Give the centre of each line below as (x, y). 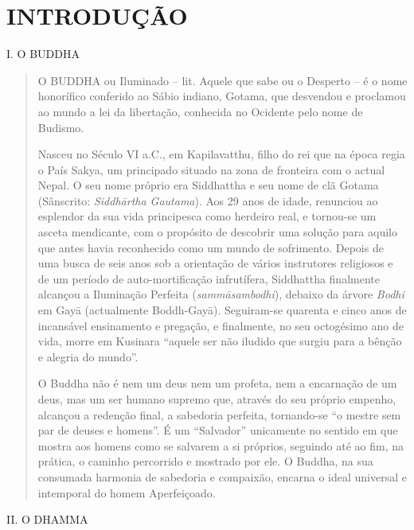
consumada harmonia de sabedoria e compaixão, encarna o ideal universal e (222, 476)
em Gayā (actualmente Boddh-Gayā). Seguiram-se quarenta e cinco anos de (222, 310)
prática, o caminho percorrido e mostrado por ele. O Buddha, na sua (205, 461)
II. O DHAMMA (47, 519)
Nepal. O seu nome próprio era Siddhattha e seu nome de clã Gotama (208, 185)
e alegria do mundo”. (88, 356)
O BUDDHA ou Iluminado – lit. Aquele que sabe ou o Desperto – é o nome (223, 80)
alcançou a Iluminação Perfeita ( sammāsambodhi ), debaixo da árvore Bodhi (221, 294)
